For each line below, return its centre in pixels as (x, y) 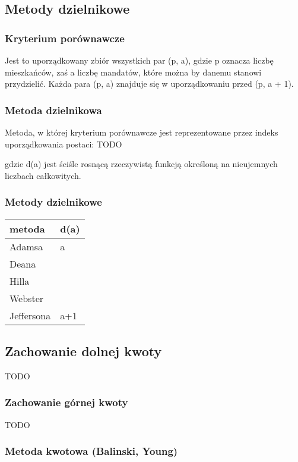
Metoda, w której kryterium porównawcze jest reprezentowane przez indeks (142, 132)
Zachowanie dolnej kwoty (83, 351)
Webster (27, 298)
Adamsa (26, 246)
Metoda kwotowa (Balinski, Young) (91, 451)
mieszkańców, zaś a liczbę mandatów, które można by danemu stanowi (133, 72)
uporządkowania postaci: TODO (64, 144)
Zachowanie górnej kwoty (66, 402)
